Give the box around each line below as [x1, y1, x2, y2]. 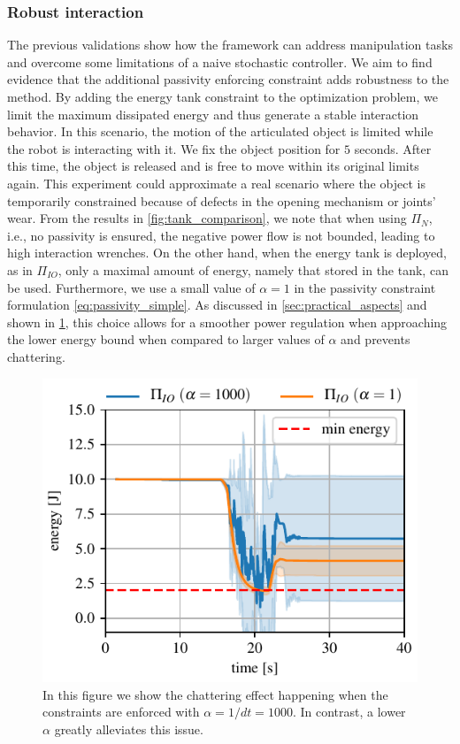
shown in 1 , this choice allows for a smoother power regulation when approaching [7, 312, 448, 331]
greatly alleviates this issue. [54, 719, 203, 738]
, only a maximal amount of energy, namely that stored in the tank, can [57, 260, 448, 279]
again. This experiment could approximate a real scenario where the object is [7, 173, 425, 192]
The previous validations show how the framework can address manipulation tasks [7, 35, 453, 54]
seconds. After [354, 139, 432, 157]
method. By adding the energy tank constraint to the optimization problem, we [7, 88, 438, 105]
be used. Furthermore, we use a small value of [7, 278, 256, 296]
